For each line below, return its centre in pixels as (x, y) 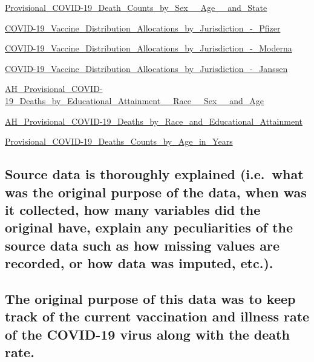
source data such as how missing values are (142, 245)
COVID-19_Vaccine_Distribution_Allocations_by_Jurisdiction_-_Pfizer (143, 28)
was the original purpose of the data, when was (156, 192)
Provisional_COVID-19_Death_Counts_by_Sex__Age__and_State (136, 7)
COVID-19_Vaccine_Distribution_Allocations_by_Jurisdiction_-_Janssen (146, 68)
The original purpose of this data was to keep (150, 298)
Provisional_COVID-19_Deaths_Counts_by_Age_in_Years (119, 141)
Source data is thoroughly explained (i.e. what (154, 174)
